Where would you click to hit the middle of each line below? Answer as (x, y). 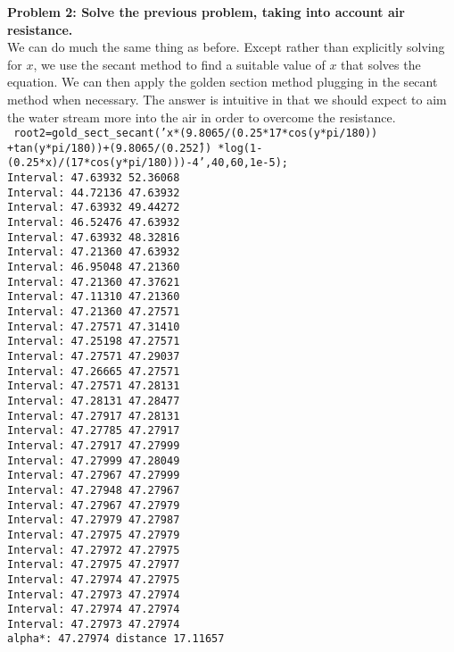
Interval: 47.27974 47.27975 (94, 579)
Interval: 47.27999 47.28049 (94, 460)
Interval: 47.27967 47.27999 (94, 476)
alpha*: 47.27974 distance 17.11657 (116, 639)
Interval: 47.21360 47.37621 (94, 282)
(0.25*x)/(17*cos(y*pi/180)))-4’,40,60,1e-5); (148, 163)
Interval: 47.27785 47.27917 (94, 431)
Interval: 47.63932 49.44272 (94, 208)
